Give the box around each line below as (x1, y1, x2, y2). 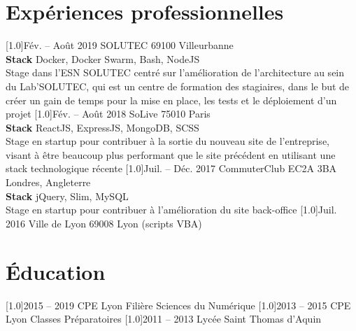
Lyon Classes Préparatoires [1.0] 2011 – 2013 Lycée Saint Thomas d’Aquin (6, 311, 322, 326)
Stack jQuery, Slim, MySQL (6, 188, 129, 203)
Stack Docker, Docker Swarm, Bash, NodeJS (6, 51, 200, 66)
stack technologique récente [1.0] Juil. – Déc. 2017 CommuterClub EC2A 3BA (6, 161, 337, 176)
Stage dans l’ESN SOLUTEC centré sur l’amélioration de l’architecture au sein (6, 65, 345, 80)
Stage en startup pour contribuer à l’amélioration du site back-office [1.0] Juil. (6, 202, 337, 217)
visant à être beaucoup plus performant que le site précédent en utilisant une (6, 147, 336, 162)
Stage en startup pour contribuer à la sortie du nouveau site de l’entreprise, (6, 134, 329, 148)
